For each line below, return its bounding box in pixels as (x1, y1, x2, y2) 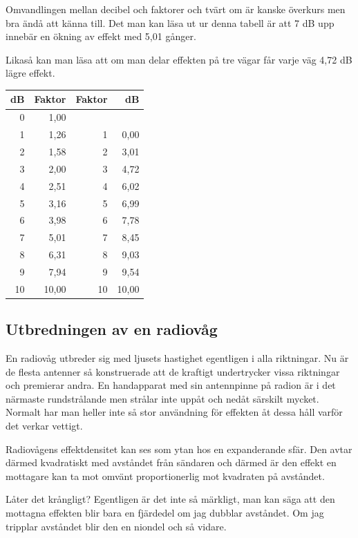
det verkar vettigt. (6, 419, 83, 433)
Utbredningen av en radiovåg (6, 318, 218, 340)
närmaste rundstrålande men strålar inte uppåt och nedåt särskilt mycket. (6, 391, 319, 405)
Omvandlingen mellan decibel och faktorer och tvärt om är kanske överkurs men (6, 2, 346, 16)
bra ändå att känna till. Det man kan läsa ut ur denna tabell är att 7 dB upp (6, 15, 335, 30)
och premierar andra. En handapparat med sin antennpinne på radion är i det (6, 378, 336, 392)
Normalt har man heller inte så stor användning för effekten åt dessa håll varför (6, 405, 343, 419)
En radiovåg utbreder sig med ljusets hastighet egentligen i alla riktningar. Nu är (6, 351, 349, 365)
